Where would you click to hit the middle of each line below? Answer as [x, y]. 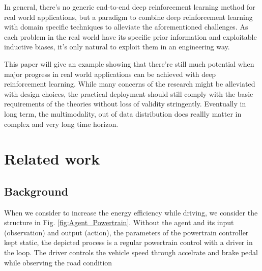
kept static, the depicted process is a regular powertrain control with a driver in [128, 242]
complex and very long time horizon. [61, 124]
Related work [52, 159]
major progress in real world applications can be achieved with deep [110, 74]
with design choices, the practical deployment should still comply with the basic [129, 93]
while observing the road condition [58, 262]
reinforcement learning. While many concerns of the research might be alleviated [130, 84]
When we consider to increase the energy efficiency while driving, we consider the [131, 212]
